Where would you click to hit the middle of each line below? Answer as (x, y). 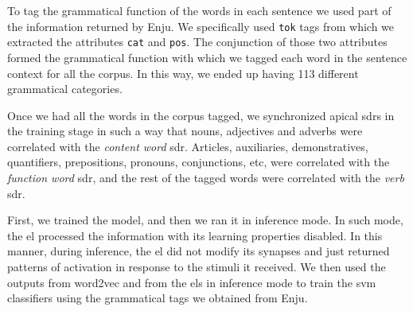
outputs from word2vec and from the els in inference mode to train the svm (192, 282)
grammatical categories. (65, 89)
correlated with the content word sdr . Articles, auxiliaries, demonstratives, (188, 146)
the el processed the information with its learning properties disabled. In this (195, 235)
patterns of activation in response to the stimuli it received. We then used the (197, 267)
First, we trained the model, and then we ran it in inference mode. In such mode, (205, 220)
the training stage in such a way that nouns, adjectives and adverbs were (185, 131)
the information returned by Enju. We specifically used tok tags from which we (201, 26)
